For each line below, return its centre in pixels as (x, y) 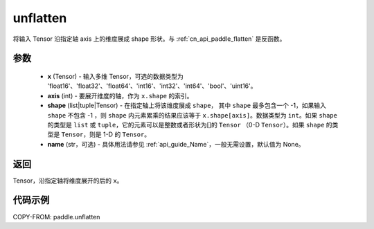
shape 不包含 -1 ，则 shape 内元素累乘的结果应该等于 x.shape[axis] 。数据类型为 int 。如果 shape (192, 115)
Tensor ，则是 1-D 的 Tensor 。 (106, 134)
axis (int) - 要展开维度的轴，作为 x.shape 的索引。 (120, 95)
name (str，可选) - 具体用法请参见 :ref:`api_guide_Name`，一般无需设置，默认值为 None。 (176, 144)
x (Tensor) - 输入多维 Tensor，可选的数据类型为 (115, 76)
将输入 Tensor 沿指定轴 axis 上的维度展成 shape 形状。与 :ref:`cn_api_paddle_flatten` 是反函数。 (149, 39)
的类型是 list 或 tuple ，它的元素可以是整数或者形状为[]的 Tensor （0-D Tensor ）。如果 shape (186, 125)
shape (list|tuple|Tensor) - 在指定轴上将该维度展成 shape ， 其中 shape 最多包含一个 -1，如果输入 (187, 106)
